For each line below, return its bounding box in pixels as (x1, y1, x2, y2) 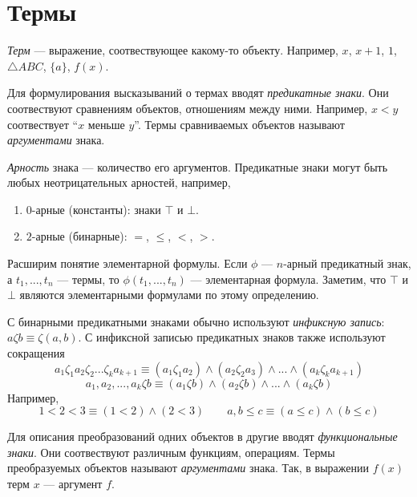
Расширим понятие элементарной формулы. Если (7, 255, 248, 272)
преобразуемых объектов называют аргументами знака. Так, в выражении (7, 459, 369, 476)
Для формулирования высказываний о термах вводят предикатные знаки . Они (7, 84, 389, 101)
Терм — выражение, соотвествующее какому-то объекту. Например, (7, 42, 338, 59)
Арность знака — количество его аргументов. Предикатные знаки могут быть (7, 158, 388, 175)
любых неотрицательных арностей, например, (7, 174, 231, 191)
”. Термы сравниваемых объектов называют (134, 115, 345, 132)
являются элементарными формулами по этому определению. (19, 286, 319, 303)
